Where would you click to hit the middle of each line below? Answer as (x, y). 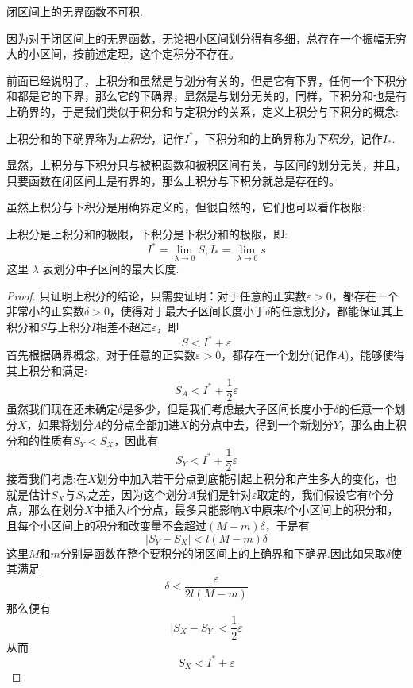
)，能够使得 (375, 355)
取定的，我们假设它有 (313, 494)
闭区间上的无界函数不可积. (75, 11)
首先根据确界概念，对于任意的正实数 (101, 355)
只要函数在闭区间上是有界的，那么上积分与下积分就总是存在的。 (173, 180)
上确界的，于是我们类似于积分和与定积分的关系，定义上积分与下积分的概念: (203, 111)
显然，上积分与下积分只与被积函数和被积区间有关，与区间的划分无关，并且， (206, 165)
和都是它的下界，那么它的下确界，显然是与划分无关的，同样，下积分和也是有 (206, 96)
